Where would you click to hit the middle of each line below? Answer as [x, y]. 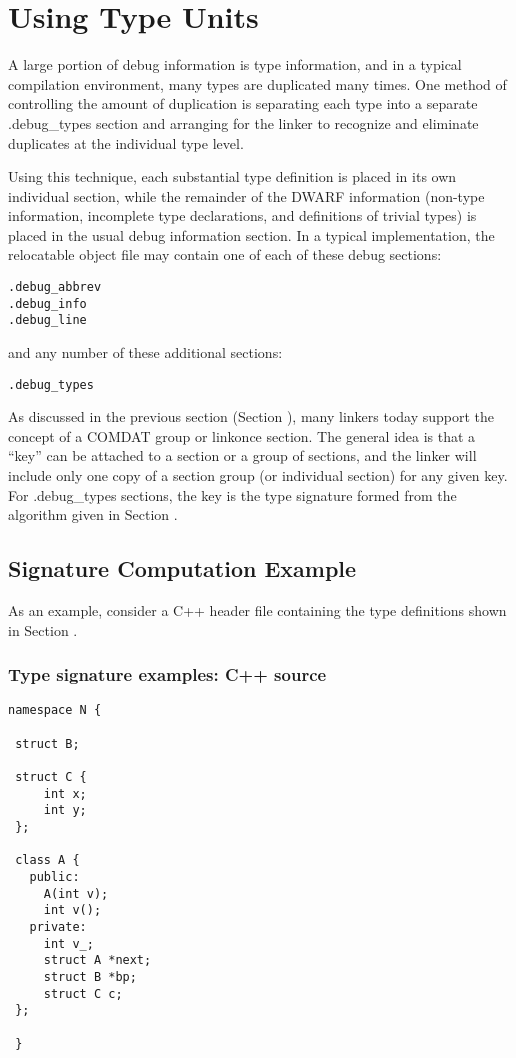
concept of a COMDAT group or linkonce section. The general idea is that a [242, 435]
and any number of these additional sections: [145, 352]
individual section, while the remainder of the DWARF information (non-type [246, 195]
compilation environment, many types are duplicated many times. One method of [257, 83]
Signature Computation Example [182, 568]
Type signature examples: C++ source [167, 674]
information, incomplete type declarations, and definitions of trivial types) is [242, 215]
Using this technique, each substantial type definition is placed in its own [232, 176]
